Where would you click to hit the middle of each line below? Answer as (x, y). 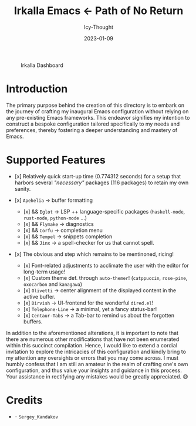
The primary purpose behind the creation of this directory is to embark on (95, 105)
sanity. (23, 188)
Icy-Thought (99, 27)
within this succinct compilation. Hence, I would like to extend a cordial (92, 345)
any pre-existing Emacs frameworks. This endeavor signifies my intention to (98, 117)
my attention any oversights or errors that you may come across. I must (92, 358)
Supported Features (56, 160)
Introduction (37, 89)
